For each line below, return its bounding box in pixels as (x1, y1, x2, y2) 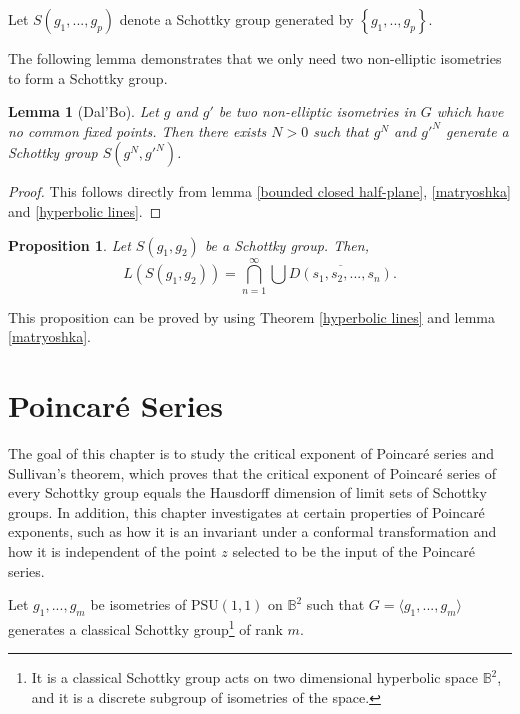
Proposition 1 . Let (8, 234, 131, 255)
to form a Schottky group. (8, 67, 168, 88)
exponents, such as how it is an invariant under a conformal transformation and (8, 521, 497, 542)
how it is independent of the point (8, 540, 217, 561)
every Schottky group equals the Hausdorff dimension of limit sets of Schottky (8, 482, 487, 503)
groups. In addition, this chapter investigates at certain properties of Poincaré (8, 501, 485, 522)
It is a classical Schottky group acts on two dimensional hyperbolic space (31, 667, 478, 688)
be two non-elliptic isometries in (218, 101, 416, 122)
